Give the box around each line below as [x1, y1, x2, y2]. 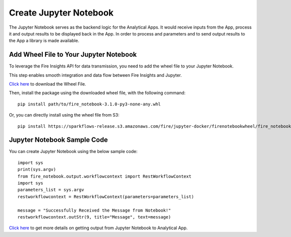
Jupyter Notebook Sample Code [9, 136, 108, 144]
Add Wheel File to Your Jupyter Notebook [9, 51, 137, 59]
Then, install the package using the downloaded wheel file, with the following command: [9, 90, 186, 96]
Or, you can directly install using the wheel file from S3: [9, 112, 120, 118]
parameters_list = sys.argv [17, 187, 84, 193]
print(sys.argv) [17, 167, 56, 172]
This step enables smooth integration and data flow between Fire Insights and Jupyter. [9, 72, 182, 78]
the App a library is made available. [9, 38, 80, 44]
